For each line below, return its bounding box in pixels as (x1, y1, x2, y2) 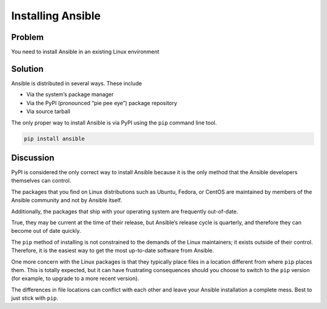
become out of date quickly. (11, 227, 81, 235)
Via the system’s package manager (26, 91, 114, 98)
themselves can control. (11, 177, 71, 184)
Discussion (11, 152, 54, 163)
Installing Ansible (11, 9, 101, 22)
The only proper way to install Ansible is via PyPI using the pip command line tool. (11, 119, 217, 126)
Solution (11, 63, 44, 74)
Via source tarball (26, 108, 71, 115)
